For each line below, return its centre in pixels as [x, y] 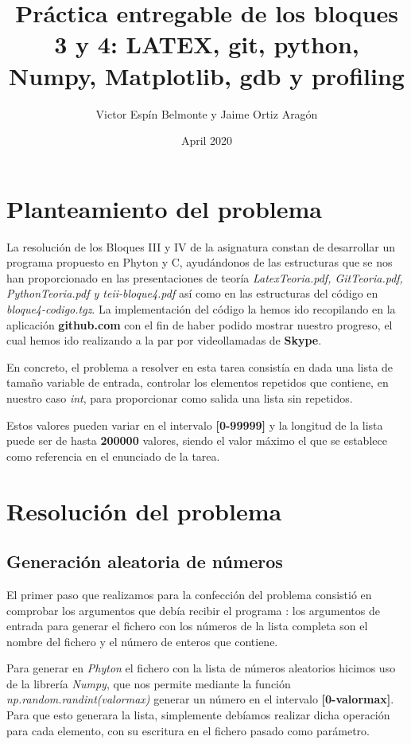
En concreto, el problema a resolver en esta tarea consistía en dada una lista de [200, 366]
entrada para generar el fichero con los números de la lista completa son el [187, 626]
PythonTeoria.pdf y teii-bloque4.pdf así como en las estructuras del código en [192, 293]
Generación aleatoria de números [145, 561]
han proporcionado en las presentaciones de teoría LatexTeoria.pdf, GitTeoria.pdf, [205, 277]
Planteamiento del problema [164, 208]
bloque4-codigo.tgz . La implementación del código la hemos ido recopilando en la [201, 309]
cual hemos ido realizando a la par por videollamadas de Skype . [164, 340]
